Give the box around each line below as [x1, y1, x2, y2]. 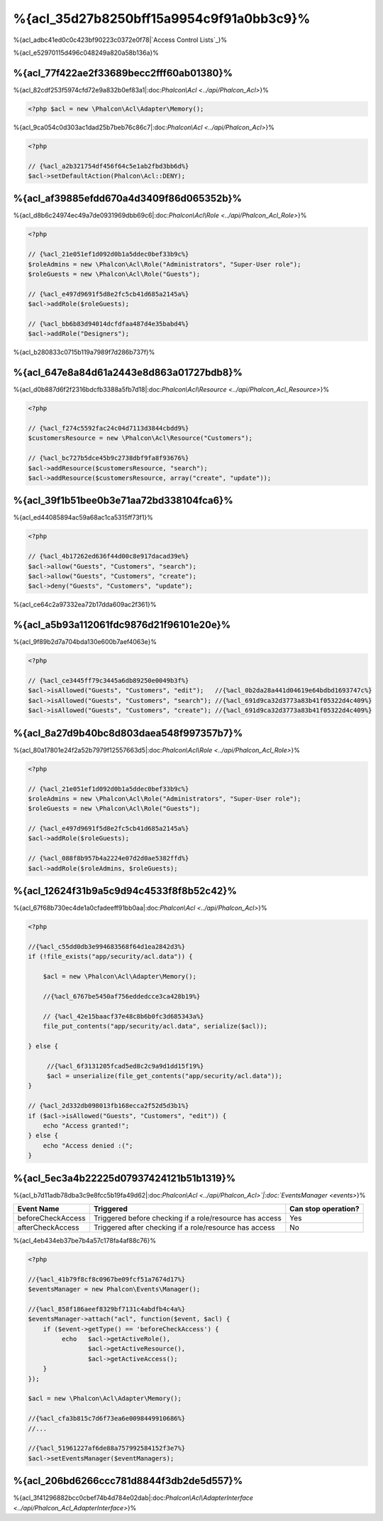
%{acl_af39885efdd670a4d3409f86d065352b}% [13, 193, 243, 205]
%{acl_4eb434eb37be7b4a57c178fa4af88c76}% [13, 1236, 156, 1245]
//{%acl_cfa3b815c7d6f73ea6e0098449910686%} [28, 1414, 186, 1423]
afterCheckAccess [17, 1222, 79, 1232]
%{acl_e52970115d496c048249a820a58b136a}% [13, 48, 159, 57]
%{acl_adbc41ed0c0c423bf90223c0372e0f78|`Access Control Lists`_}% [13, 36, 228, 44]
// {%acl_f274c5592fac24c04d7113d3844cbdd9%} [28, 424, 189, 433]
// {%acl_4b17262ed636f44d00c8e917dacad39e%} [28, 552, 189, 561]
